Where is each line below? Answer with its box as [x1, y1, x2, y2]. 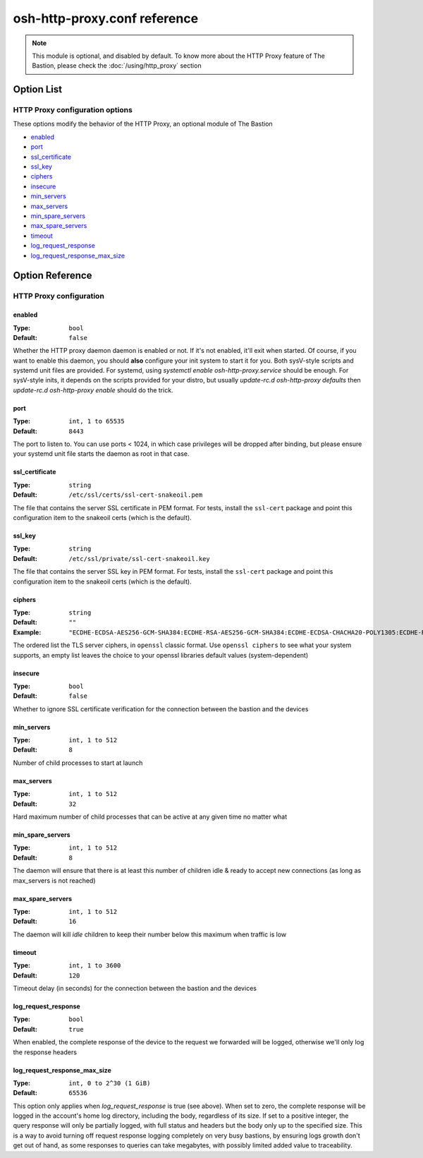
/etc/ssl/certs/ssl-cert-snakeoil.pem [68, 491, 203, 499]
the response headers [13, 1048, 78, 1056]
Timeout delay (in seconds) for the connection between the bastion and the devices [13, 984, 257, 992]
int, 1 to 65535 [68, 417, 125, 426]
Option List [13, 83, 63, 95]
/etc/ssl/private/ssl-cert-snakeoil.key [68, 555, 211, 562]
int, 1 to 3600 [68, 962, 121, 970]
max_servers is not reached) [13, 876, 96, 885]
